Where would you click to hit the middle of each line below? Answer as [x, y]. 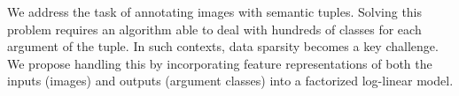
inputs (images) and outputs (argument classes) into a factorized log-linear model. [230, 81]
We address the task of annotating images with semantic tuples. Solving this [215, 11]
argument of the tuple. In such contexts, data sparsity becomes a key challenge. [223, 46]
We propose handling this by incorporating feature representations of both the [220, 63]
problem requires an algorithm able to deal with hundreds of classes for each [214, 29]
